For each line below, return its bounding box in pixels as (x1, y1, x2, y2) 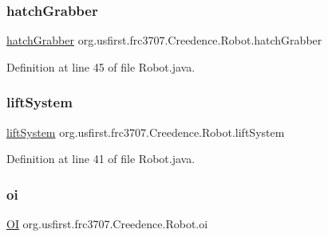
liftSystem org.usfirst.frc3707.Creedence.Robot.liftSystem (6, 123, 285, 140)
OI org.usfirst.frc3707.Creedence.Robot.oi (6, 216, 208, 232)
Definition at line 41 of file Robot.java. (6, 150, 196, 167)
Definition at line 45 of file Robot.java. (6, 58, 196, 75)
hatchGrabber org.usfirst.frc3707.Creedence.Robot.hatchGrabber (6, 32, 322, 49)
